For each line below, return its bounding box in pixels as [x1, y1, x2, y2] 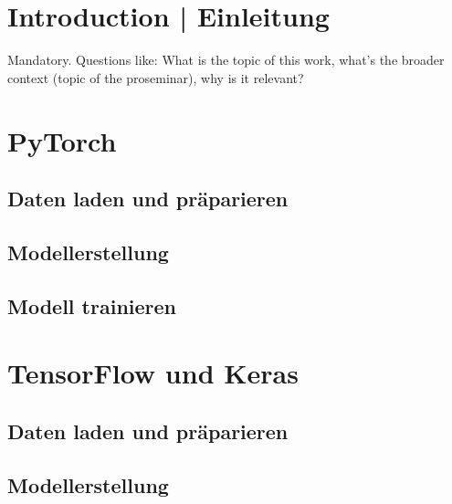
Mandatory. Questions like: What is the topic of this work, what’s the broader [7, 50, 445, 69]
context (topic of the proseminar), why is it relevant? [7, 68, 304, 87]
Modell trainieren [7, 291, 177, 320]
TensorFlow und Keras [7, 354, 299, 392]
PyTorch [7, 121, 117, 159]
